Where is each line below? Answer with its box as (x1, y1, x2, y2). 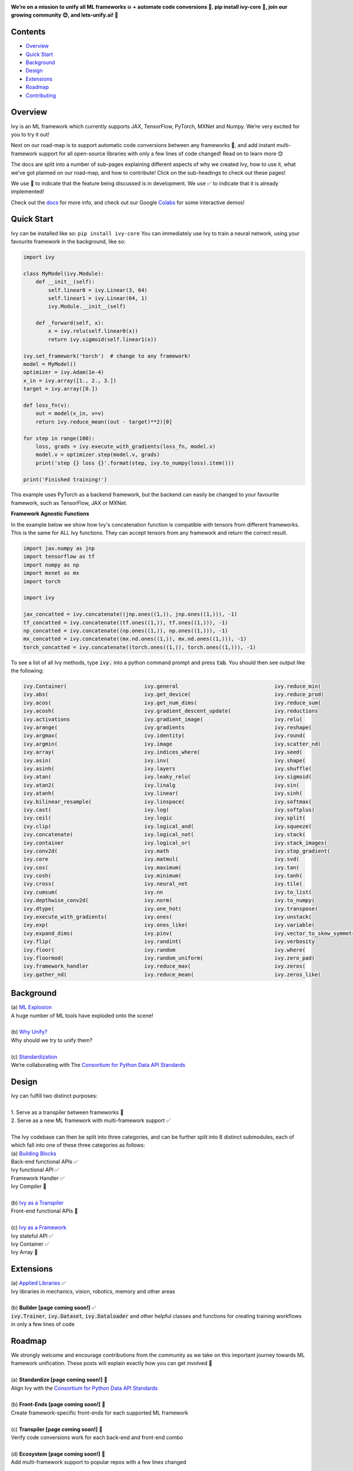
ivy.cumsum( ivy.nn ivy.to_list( (23, 888, 312, 896)
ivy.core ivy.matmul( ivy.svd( (23, 856, 299, 863)
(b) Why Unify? (11, 1029, 48, 1036)
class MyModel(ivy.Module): (23, 270, 104, 277)
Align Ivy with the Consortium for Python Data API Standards (11, 1385, 158, 1392)
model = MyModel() (23, 361, 76, 368)
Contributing (25, 92, 56, 99)
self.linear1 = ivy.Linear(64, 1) (48, 295, 148, 301)
